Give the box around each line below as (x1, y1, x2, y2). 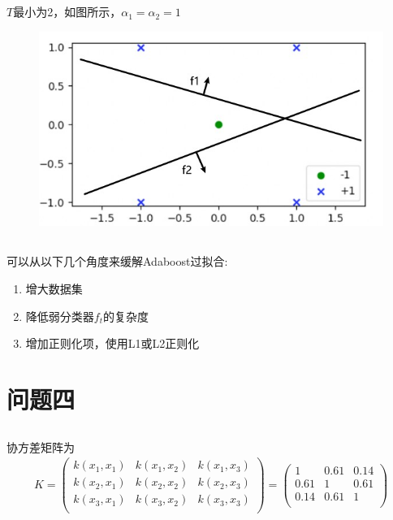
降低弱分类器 (25, 307, 94, 324)
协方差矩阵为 (6, 438, 75, 455)
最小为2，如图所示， (13, 3, 122, 20)
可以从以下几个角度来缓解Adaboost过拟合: (6, 253, 228, 270)
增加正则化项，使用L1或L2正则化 (25, 335, 200, 352)
